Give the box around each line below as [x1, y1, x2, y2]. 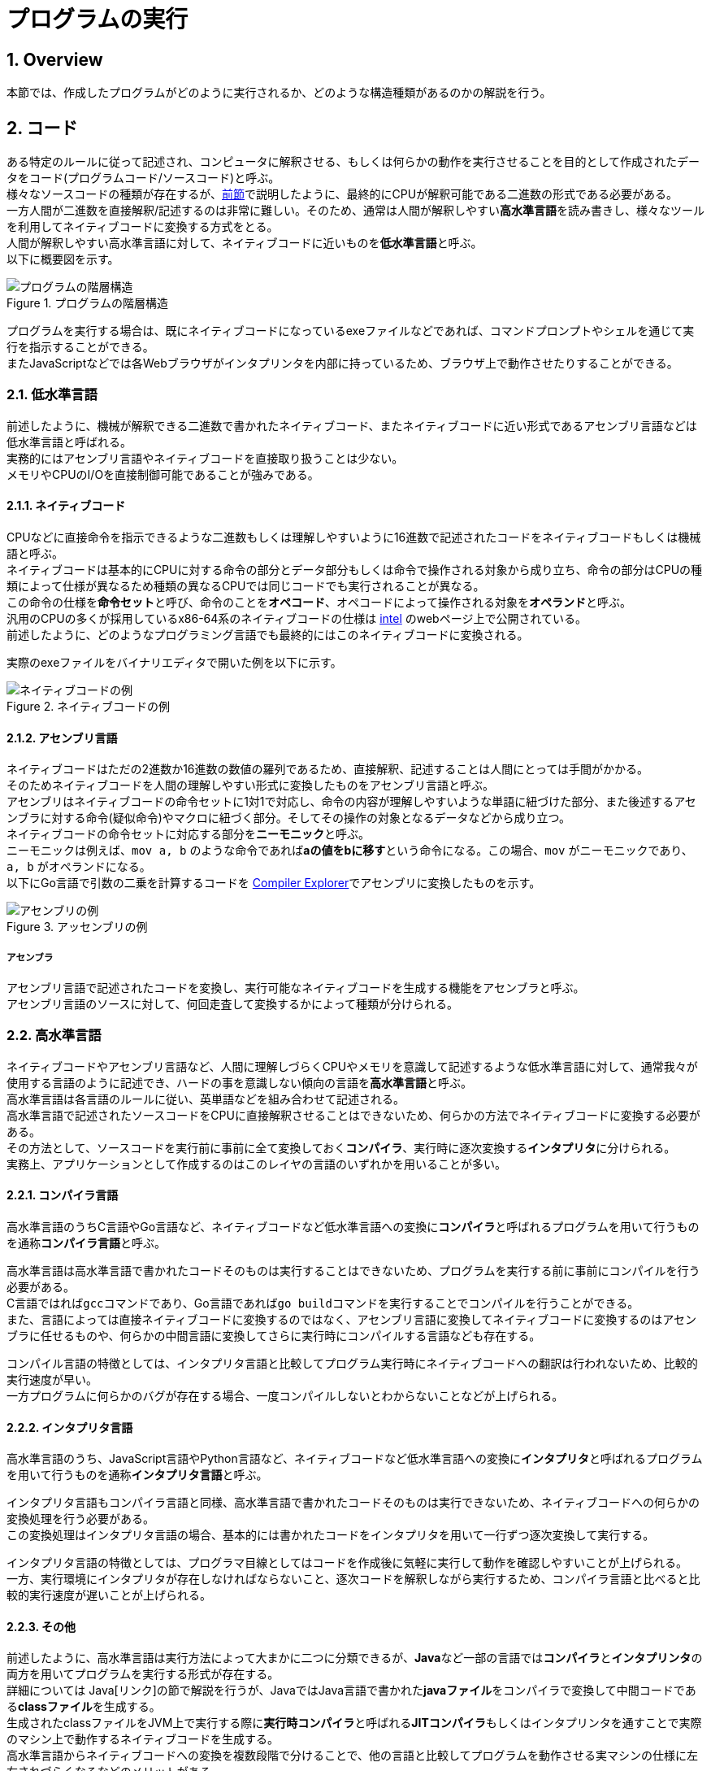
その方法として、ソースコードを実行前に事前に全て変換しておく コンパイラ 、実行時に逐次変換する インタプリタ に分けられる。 [7, 1140, 676, 1155]
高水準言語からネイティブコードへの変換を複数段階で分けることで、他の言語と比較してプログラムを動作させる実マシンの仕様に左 [7, 1748, 699, 1763]
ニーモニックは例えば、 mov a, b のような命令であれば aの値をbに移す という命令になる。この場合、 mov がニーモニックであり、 [7, 843, 693, 858]
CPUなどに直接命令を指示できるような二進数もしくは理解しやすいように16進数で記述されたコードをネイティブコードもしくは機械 [7, 529, 701, 544]
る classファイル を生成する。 [7, 1699, 161, 1714]
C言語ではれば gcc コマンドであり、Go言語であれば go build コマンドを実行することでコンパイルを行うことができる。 [7, 1295, 639, 1310]
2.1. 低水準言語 [7, 386, 98, 403]
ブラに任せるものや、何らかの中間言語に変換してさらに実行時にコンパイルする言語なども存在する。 [7, 1328, 541, 1342]
